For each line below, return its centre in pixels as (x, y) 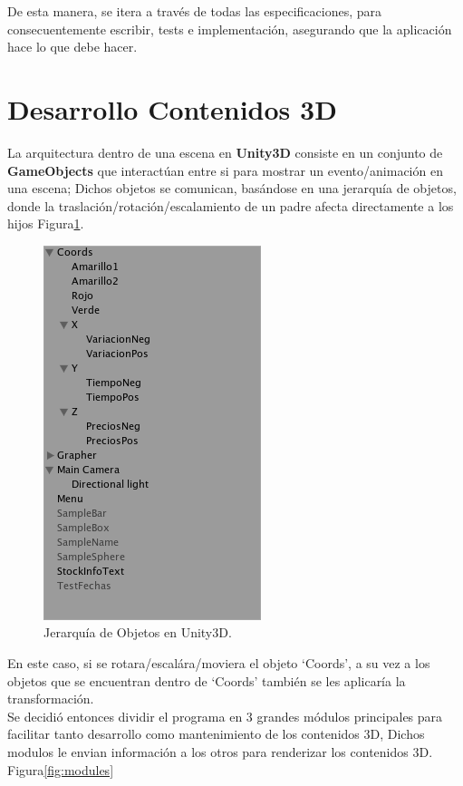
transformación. (51, 699)
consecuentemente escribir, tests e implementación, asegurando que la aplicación (230, 29)
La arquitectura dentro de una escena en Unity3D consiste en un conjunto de (225, 152)
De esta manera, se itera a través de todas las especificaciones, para (195, 11)
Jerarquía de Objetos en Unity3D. (138, 632)
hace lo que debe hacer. (72, 47)
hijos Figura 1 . (46, 223)
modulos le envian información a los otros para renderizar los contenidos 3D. (220, 752)
